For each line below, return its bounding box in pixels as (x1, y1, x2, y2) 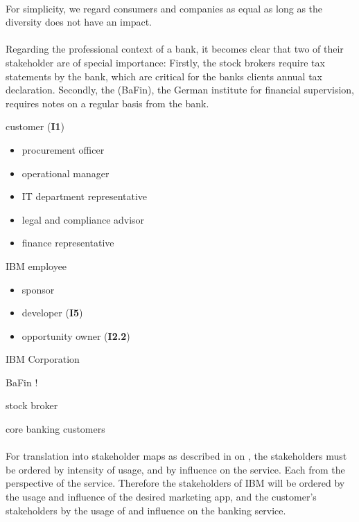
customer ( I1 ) (6, 119, 65, 134)
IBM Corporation (6, 352, 80, 366)
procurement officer (21, 142, 105, 156)
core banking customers (6, 422, 105, 436)
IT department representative (21, 189, 148, 204)
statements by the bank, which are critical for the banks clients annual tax (6, 69, 322, 83)
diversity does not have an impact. (6, 15, 152, 29)
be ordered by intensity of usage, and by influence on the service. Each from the (6, 462, 345, 476)
